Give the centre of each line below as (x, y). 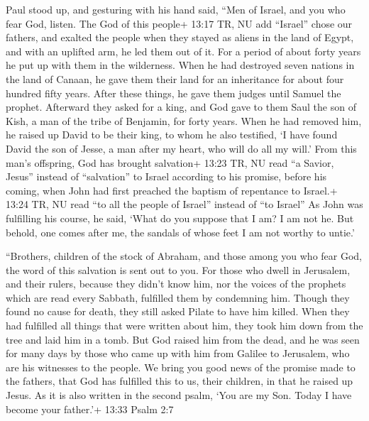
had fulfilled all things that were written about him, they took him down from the (184, 326)
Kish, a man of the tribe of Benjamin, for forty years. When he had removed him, (184, 120)
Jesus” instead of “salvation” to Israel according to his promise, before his (166, 176)
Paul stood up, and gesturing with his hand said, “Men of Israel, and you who (176, 9)
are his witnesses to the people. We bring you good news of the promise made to (181, 367)
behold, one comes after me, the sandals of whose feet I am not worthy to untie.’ (180, 232)
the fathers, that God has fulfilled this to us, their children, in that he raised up (180, 381)
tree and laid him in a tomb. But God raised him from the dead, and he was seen (183, 339)
